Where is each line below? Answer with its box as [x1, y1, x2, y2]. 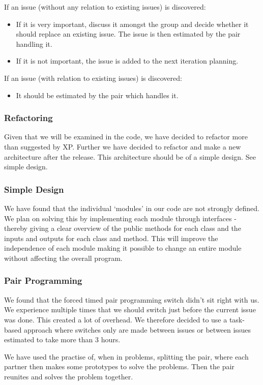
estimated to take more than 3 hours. [4, 334, 121, 345]
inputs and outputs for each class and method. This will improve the [4, 232, 218, 243]
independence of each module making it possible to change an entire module [4, 243, 242, 253]
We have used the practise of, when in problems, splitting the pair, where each [4, 351, 249, 362]
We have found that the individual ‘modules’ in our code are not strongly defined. [4, 202, 260, 213]
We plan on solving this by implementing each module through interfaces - [4, 213, 237, 223]
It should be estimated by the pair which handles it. [16, 90, 179, 100]
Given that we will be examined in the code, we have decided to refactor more [4, 131, 248, 142]
